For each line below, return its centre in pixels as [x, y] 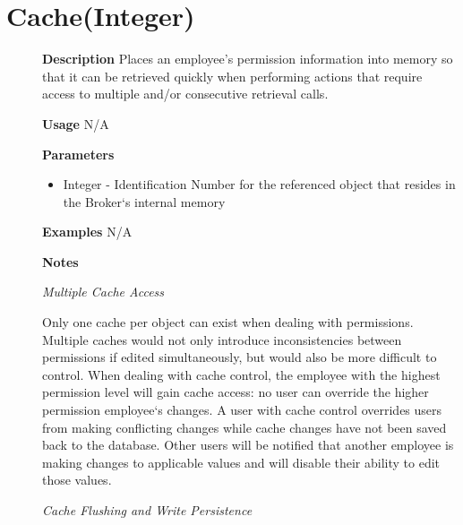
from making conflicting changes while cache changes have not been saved [244, 427]
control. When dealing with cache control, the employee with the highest [241, 374]
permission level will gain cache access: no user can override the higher [236, 392]
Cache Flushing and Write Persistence [147, 510]
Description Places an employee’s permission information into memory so [248, 59]
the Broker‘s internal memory [144, 201]
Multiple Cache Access [103, 292]
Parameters [78, 154]
